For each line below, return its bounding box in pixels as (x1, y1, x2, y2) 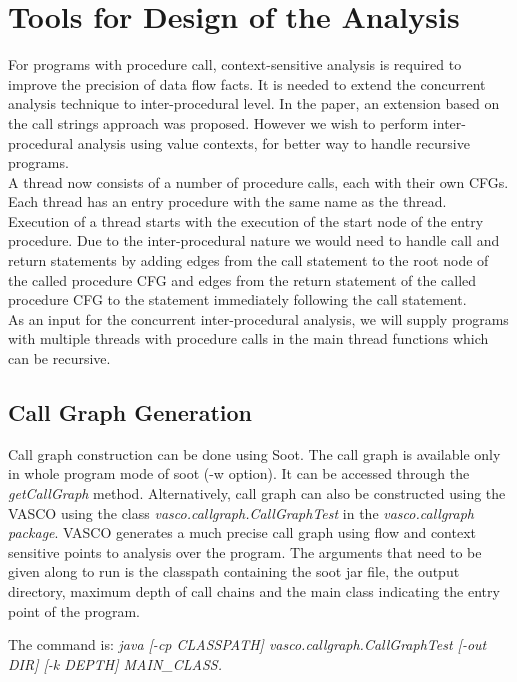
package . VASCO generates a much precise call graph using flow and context (8, 522, 476, 543)
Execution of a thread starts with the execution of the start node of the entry (8, 210, 484, 231)
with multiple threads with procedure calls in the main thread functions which (8, 328, 489, 349)
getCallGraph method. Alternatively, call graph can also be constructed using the (8, 483, 506, 504)
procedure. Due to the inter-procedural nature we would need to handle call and (8, 230, 500, 251)
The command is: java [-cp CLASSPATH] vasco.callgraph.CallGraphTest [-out (8, 634, 487, 655)
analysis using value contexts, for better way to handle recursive (77, 132, 470, 153)
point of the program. (8, 600, 140, 621)
